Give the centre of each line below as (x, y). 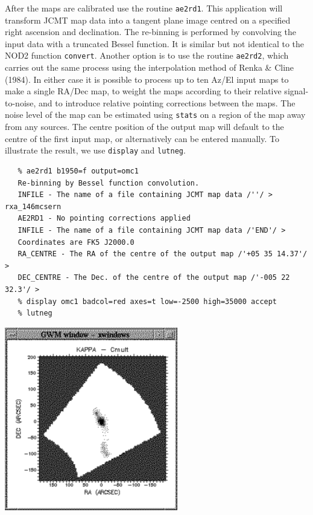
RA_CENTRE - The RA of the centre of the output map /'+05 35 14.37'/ (163, 254)
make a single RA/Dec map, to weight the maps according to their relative (143, 91)
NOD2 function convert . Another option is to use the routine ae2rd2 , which (147, 55)
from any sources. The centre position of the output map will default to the (144, 127)
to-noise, (21, 102)
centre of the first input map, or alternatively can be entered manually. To (142, 138)
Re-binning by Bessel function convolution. (109, 183)
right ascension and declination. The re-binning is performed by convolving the (151, 32)
